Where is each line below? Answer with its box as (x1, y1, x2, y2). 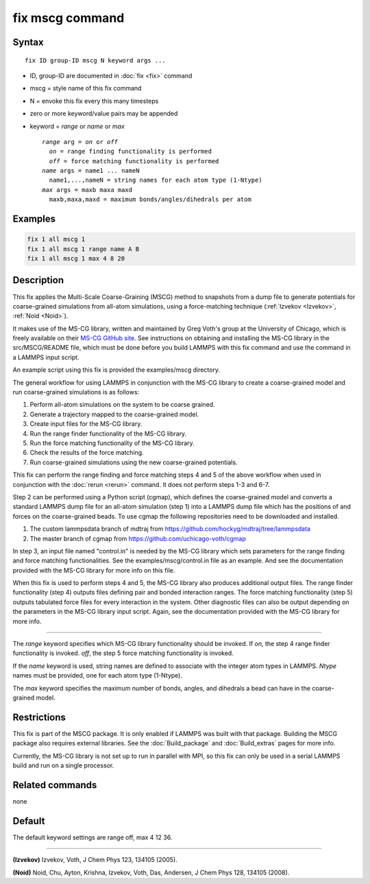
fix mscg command (12, 10, 125, 25)
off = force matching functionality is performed (49, 157, 219, 165)
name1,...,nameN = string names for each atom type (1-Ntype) (49, 176, 263, 184)
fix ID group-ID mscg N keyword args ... (25, 56, 166, 64)
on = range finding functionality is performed (49, 147, 212, 156)
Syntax (12, 36, 44, 48)
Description (12, 274, 64, 286)
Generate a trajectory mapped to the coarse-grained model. (29, 410, 199, 418)
